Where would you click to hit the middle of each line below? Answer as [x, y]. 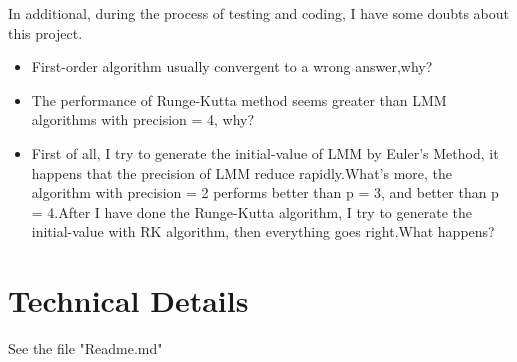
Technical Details [128, 300]
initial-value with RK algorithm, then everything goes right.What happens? [263, 231]
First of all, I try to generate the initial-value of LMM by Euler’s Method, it [265, 152]
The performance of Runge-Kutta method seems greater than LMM [239, 99]
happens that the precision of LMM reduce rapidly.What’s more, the [242, 172]
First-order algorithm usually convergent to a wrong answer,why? [232, 66]
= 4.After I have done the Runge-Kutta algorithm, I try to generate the [251, 211]
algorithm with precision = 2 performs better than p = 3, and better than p [265, 192]
